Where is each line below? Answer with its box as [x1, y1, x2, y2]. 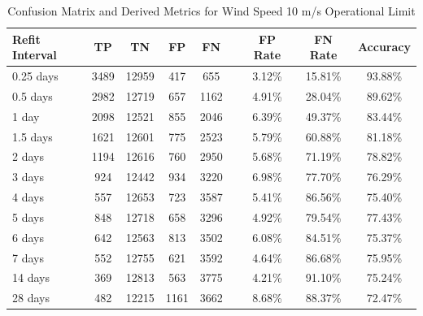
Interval [12, 46, 57, 63]
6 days [12, 228, 44, 245]
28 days [12, 289, 50, 306]
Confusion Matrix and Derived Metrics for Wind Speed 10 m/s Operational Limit [7, 2, 416, 19]
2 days [12, 148, 44, 165]
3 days [12, 168, 44, 185]
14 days [12, 269, 50, 286]
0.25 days [12, 67, 59, 84]
